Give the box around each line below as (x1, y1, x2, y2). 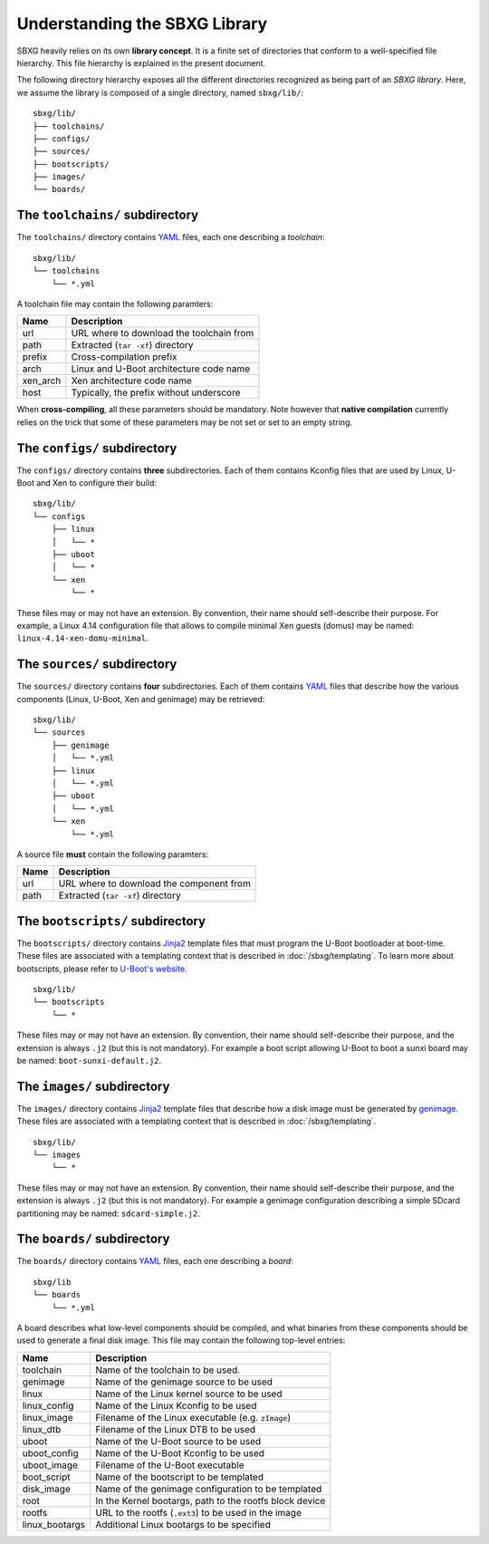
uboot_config (22, 1446, 79, 1459)
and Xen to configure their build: (36, 478, 158, 488)
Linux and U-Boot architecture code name (71, 362, 251, 375)
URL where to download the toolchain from (71, 327, 254, 340)
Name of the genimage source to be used (95, 1375, 273, 1388)
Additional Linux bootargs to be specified (95, 1518, 271, 1530)
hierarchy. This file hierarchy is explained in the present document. (16, 57, 266, 68)
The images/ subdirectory (16, 1078, 170, 1094)
